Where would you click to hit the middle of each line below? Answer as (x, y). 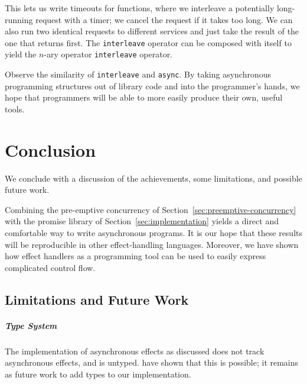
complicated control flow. (50, 267)
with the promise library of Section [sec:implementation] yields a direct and (142, 221)
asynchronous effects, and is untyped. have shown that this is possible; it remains (152, 362)
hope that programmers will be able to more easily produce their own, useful (144, 97)
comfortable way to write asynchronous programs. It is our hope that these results (154, 233)
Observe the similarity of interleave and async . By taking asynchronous (138, 74)
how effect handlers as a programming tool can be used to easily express (135, 256)
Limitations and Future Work (97, 299)
